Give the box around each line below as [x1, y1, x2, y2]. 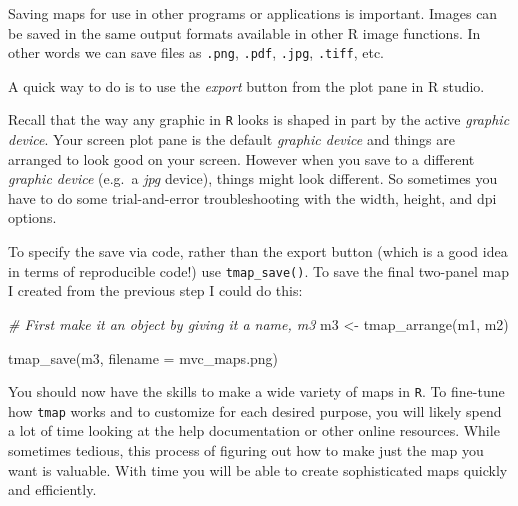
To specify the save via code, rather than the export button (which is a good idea [8, 241, 508, 262]
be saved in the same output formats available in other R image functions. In [8, 22, 481, 43]
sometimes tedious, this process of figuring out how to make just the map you [8, 440, 484, 460]
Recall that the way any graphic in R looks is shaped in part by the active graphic [8, 109, 510, 130]
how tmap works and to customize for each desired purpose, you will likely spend [8, 400, 502, 421]
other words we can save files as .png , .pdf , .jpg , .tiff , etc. [8, 42, 385, 63]
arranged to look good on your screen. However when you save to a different [8, 148, 475, 169]
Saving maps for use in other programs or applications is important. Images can [8, 3, 498, 23]
